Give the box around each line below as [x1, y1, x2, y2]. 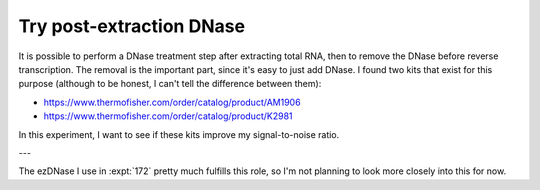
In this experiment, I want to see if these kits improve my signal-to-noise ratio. [18, 128, 340, 140]
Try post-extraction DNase [18, 15, 245, 37]
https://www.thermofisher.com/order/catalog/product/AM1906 [43, 96, 301, 108]
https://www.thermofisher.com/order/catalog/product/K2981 [43, 110, 293, 122]
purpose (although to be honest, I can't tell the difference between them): [18, 78, 322, 90]
